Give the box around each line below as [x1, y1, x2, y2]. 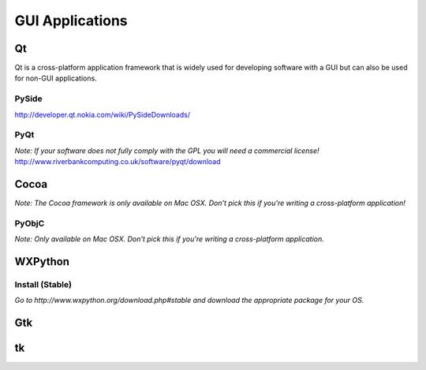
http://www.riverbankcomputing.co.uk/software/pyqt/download [14, 157, 221, 166]
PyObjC [14, 218, 45, 229]
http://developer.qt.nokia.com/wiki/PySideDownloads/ [14, 110, 191, 119]
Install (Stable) [14, 278, 73, 290]
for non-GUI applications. [14, 73, 98, 83]
